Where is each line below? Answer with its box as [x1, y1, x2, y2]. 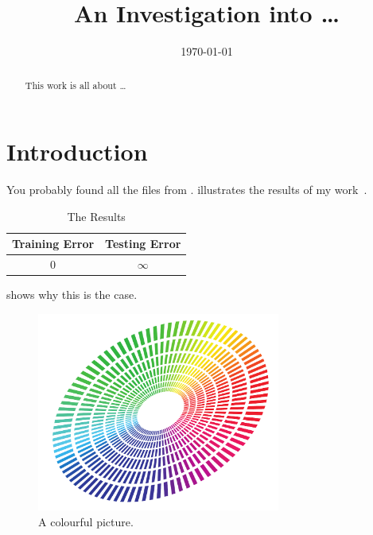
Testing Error [105, 235, 181, 252]
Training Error [12, 235, 95, 252]
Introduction [6, 135, 148, 168]
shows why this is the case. [6, 286, 138, 303]
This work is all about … [25, 78, 126, 91]
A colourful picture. [38, 513, 134, 529]
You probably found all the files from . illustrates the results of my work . [6, 181, 367, 198]
